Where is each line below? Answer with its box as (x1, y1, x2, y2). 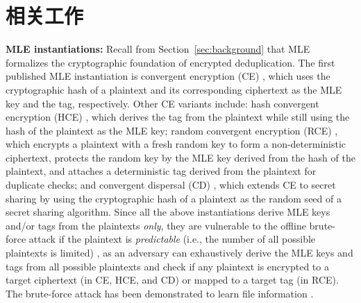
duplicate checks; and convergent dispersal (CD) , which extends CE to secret (6, 178, 336, 192)
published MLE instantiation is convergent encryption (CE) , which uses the (6, 69, 330, 83)
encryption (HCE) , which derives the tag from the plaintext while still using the (6, 110, 350, 124)
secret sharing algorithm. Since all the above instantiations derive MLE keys (6, 205, 330, 219)
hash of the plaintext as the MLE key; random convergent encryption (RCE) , (6, 123, 338, 137)
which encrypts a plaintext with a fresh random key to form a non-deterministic (6, 137, 346, 151)
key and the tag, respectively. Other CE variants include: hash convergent (6, 96, 319, 110)
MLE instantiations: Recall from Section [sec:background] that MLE (6, 42, 310, 56)
